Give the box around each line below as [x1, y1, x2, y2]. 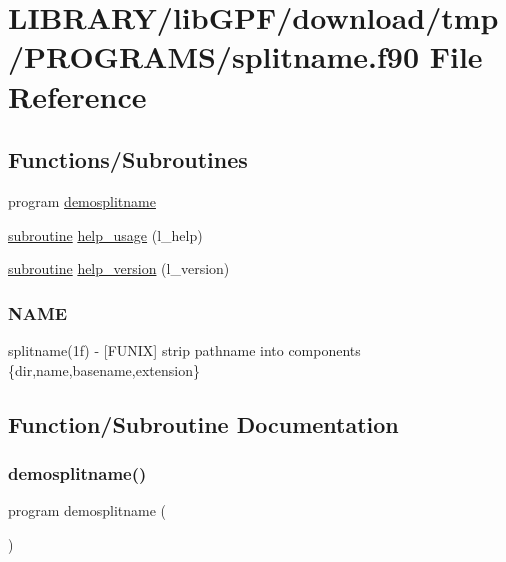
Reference [8, 75, 147, 116]
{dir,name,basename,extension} [8, 359, 200, 380]
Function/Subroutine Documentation [8, 408, 399, 439]
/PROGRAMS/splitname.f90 [8, 36, 420, 77]
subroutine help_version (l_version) [8, 258, 230, 279]
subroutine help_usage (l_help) [8, 224, 203, 245]
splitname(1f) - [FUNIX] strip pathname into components [8, 339, 361, 360]
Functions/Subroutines [8, 144, 248, 175]
